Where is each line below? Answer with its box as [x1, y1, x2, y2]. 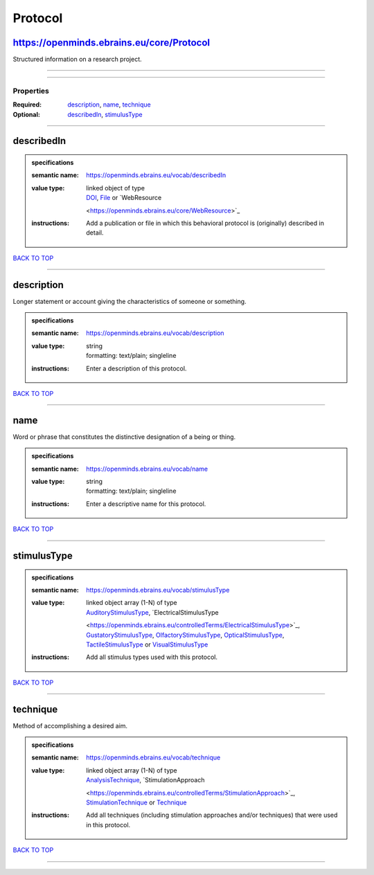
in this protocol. [86, 820, 131, 829]
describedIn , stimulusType [67, 110, 143, 118]
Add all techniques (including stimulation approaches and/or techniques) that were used [86, 811, 338, 820]
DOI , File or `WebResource [86, 194, 162, 202]
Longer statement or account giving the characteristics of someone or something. [12, 297, 247, 305]
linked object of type [86, 183, 145, 192]
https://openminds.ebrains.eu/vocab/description [86, 329, 224, 337]
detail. [86, 228, 104, 237]
